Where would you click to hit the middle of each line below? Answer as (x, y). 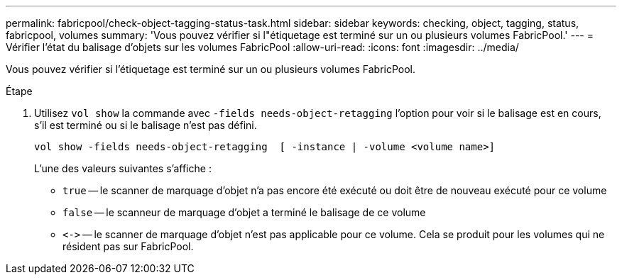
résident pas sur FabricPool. (128, 246)
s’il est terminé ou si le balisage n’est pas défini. (146, 125)
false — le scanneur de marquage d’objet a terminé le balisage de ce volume (244, 212)
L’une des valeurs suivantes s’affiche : (123, 168)
